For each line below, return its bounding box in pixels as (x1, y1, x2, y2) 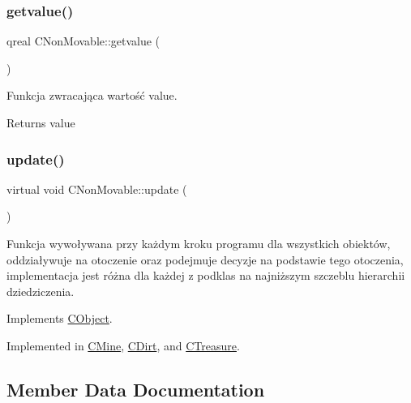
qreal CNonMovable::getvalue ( (6, 32, 161, 49)
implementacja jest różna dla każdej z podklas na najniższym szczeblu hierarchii (6, 267, 405, 284)
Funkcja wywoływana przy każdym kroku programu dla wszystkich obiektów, (6, 235, 391, 251)
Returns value (6, 114, 75, 131)
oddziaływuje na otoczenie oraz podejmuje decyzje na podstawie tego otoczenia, (6, 251, 404, 268)
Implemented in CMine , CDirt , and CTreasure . (6, 337, 240, 354)
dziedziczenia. (6, 282, 75, 299)
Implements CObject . (6, 310, 113, 327)
